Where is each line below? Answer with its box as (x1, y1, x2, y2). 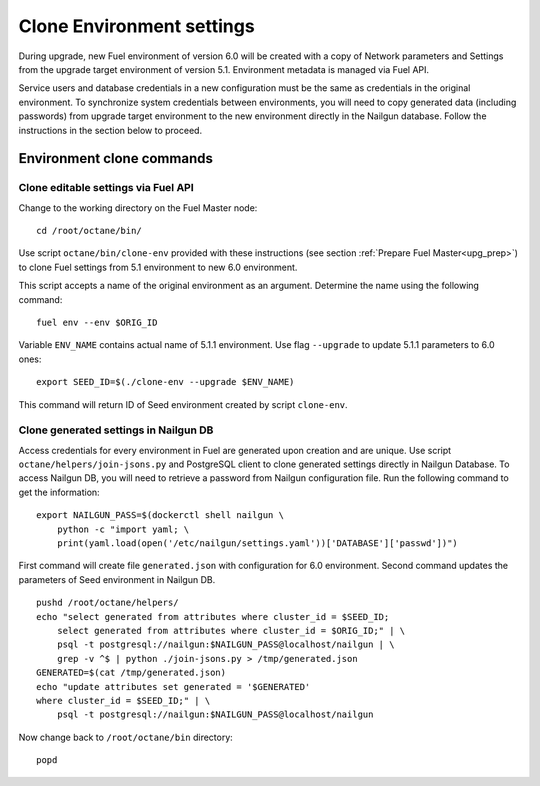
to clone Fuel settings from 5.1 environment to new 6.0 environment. (18, 261, 298, 273)
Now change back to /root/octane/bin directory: (18, 731, 234, 743)
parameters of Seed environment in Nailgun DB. (18, 573, 216, 585)
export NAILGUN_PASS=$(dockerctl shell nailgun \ (36, 510, 285, 521)
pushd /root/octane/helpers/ (36, 597, 179, 609)
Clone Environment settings (18, 15, 255, 37)
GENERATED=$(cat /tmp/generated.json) (36, 667, 227, 679)
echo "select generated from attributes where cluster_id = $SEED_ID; (36, 611, 390, 622)
